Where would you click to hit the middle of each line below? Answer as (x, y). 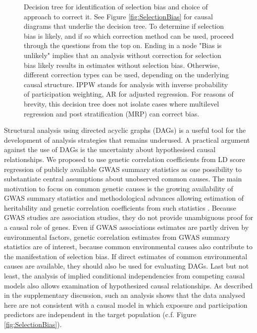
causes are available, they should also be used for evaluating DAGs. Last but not (127, 266)
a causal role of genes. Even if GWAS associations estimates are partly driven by (127, 227)
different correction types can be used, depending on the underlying (127, 75)
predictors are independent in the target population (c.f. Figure (100, 314)
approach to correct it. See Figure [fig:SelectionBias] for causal (118, 16)
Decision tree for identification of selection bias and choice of (116, 6)
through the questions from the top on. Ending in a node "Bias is (123, 45)
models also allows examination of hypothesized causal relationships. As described (128, 285)
